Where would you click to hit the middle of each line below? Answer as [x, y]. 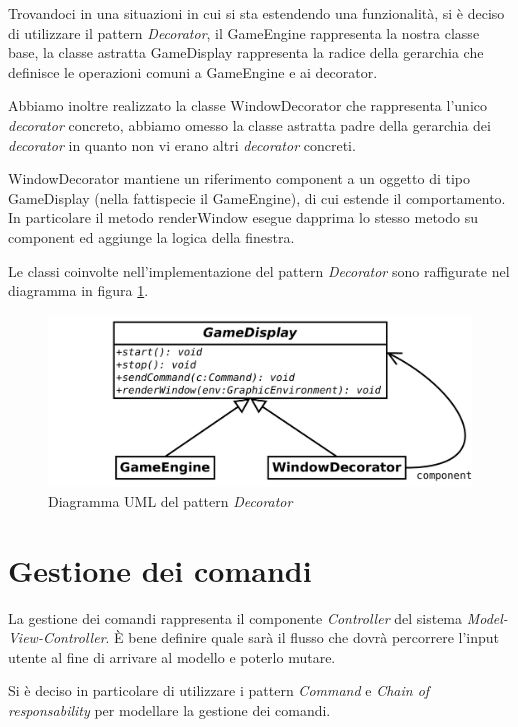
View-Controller [57, 637]
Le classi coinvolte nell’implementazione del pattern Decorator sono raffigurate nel [259, 270]
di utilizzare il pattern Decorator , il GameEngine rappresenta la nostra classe [244, 32]
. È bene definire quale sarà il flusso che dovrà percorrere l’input [302, 637]
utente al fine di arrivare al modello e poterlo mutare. [172, 656]
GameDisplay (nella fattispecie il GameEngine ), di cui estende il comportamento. [257, 197]
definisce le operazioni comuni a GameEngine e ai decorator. [193, 71]
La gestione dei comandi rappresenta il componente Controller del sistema [235, 617]
